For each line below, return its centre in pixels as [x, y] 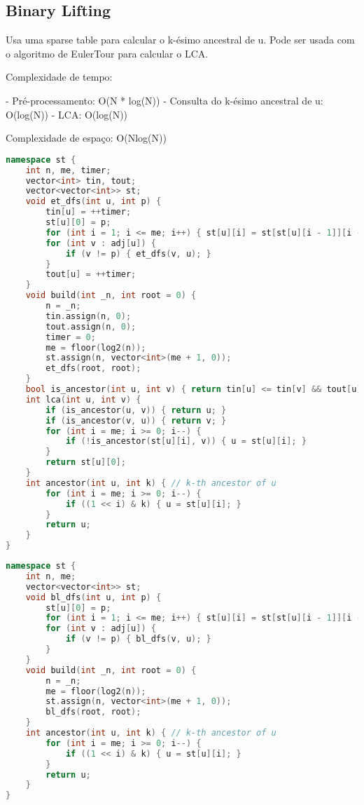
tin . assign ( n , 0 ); [89, 316]
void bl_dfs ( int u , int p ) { [93, 597]
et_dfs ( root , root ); [93, 368]
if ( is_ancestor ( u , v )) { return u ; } [136, 410]
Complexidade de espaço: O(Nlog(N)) [86, 138]
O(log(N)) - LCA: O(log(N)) [67, 114]
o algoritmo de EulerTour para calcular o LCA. [107, 53]
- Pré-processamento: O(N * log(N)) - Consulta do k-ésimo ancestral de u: [164, 100]
